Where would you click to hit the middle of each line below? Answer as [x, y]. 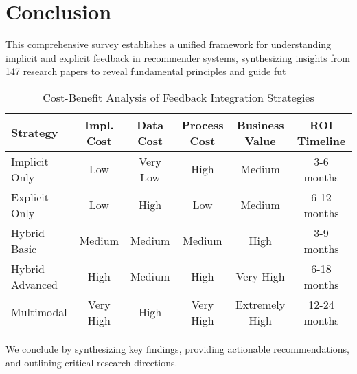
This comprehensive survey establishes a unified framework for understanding [169, 44]
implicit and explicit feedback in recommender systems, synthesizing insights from [178, 57]
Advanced [35, 284]
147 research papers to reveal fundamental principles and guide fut [146, 71]
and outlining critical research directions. [92, 362]
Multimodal [39, 312]
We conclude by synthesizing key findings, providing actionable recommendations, [177, 348]
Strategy [35, 133]
